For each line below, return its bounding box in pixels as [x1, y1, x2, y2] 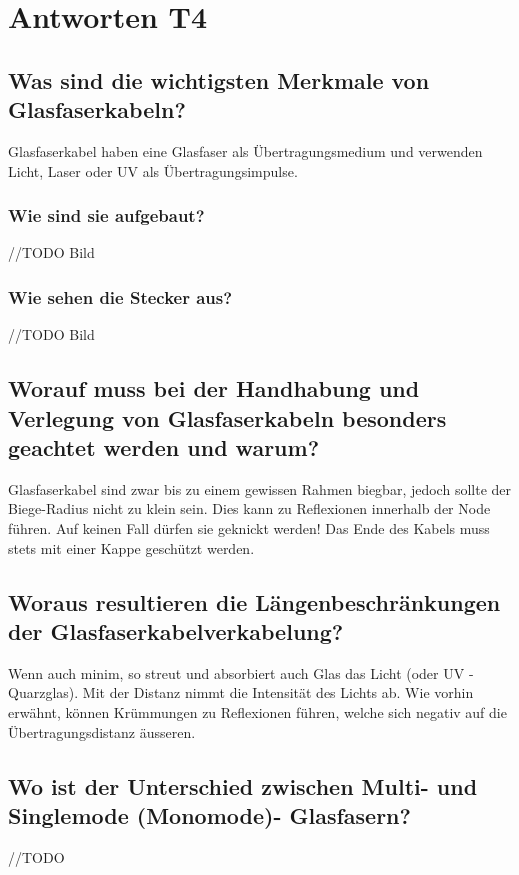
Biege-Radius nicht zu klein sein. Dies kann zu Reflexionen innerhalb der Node [8, 498, 491, 519]
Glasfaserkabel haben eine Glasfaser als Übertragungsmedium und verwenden [8, 140, 483, 161]
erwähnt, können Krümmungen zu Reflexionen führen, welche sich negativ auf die [8, 701, 507, 722]
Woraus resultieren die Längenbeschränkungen [8, 586, 501, 617]
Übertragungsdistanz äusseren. [8, 721, 196, 742]
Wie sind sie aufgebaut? [8, 203, 205, 228]
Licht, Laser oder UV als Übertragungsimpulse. [8, 160, 298, 181]
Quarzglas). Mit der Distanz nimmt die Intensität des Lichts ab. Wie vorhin [8, 682, 474, 703]
